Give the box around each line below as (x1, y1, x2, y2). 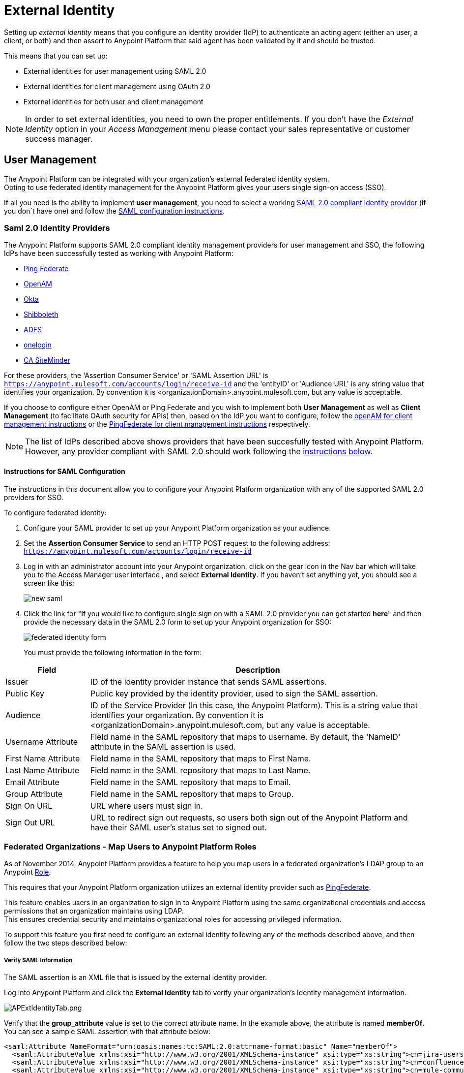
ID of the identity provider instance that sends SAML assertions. (90, 676, 327, 687)
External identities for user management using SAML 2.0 (24, 66, 206, 75)
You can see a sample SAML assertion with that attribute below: (4, 1027, 211, 1036)
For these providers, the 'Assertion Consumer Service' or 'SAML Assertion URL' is (4, 371, 268, 380)
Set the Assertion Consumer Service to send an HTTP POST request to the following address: (24, 538, 330, 547)
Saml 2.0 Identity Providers (4, 222, 110, 233)
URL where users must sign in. (90, 800, 203, 811)
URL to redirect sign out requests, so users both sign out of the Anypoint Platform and (90, 812, 408, 822)
